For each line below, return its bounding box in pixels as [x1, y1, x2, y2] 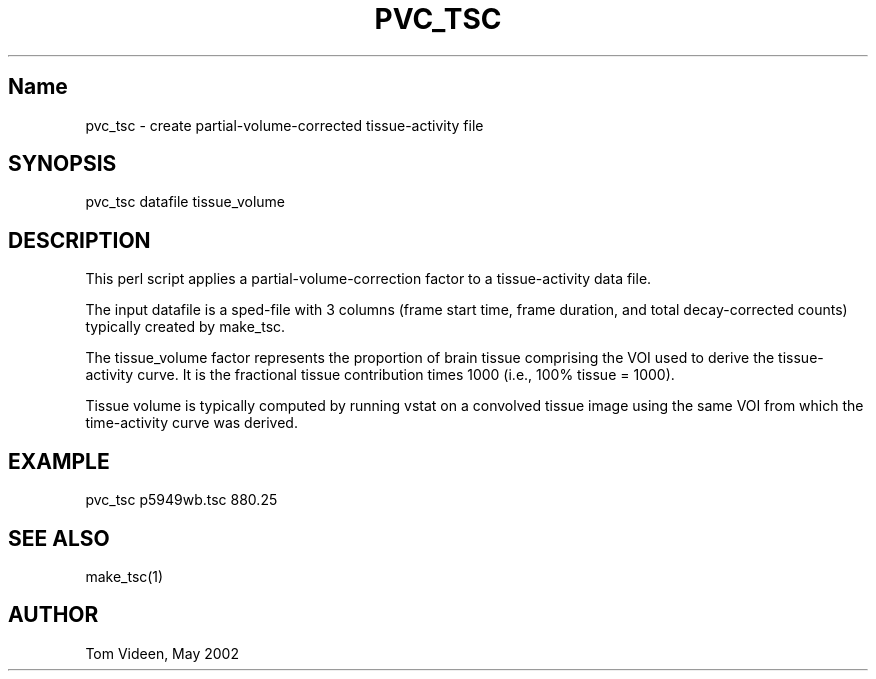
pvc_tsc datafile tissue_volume [85, 193, 285, 211]
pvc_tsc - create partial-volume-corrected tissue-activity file [85, 116, 484, 134]
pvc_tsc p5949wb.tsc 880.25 [85, 491, 278, 509]
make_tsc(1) [85, 567, 164, 585]
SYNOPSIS [8, 151, 117, 177]
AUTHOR [8, 602, 99, 628]
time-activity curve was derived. [85, 414, 298, 432]
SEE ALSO [8, 525, 110, 551]
